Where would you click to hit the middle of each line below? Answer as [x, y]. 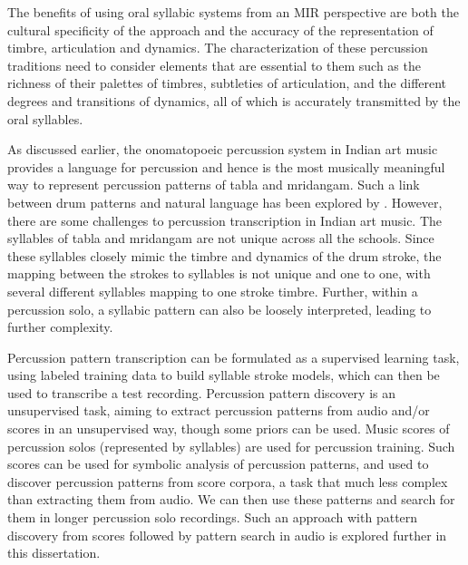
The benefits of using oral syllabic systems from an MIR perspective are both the [233, 12]
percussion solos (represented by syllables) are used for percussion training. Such [231, 446]
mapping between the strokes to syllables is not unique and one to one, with [219, 273]
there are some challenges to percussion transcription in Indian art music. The [225, 220]
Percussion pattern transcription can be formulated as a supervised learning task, [234, 357]
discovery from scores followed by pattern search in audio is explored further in [227, 535]
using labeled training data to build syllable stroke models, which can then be [224, 375]
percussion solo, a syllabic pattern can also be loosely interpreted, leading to [219, 309]
